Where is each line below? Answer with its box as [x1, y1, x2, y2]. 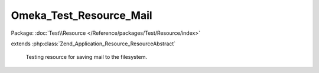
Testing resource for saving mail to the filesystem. [25, 54, 148, 61]
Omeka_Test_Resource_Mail [11, 9, 153, 22]
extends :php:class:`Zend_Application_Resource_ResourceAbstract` [11, 40, 176, 47]
